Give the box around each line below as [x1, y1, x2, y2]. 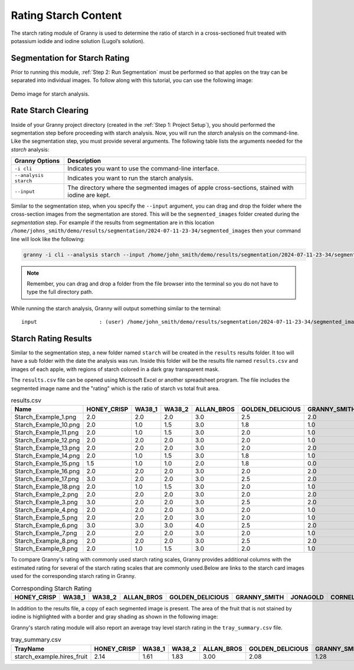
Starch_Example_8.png [14, 537, 78, 545]
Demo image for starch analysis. [11, 90, 90, 97]
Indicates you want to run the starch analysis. [67, 174, 194, 182]
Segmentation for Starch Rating [11, 53, 130, 63]
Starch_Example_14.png [14, 452, 80, 460]
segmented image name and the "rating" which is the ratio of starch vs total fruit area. [11, 385, 220, 392]
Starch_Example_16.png [14, 467, 80, 475]
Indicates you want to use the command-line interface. [67, 165, 219, 173]
